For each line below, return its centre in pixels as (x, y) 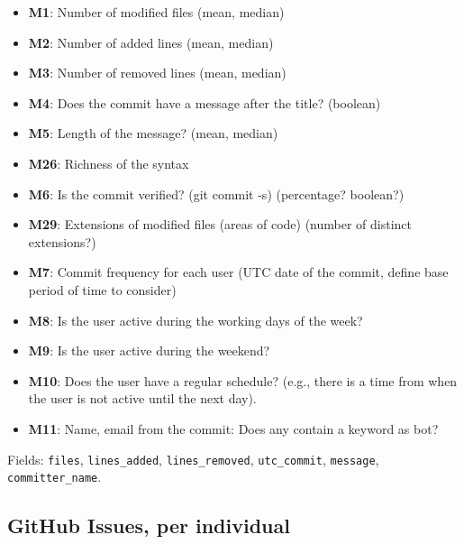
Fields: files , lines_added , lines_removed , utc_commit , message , (193, 459)
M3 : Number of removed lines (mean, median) (157, 73)
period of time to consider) (102, 289)
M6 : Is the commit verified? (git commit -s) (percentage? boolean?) (216, 194)
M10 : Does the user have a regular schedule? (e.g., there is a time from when (243, 380)
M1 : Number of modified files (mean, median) (156, 12)
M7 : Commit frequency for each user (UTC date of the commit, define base (238, 272)
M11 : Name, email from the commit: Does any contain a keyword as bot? (233, 428)
